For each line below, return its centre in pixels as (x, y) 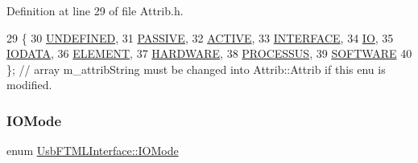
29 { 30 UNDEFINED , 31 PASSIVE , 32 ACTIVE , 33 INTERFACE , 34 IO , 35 (200, 37)
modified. (29, 85)
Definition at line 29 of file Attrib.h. (95, 10)
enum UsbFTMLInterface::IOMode (93, 151)
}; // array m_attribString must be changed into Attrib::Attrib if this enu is (196, 69)
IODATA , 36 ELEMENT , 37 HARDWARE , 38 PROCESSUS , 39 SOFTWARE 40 (209, 53)
